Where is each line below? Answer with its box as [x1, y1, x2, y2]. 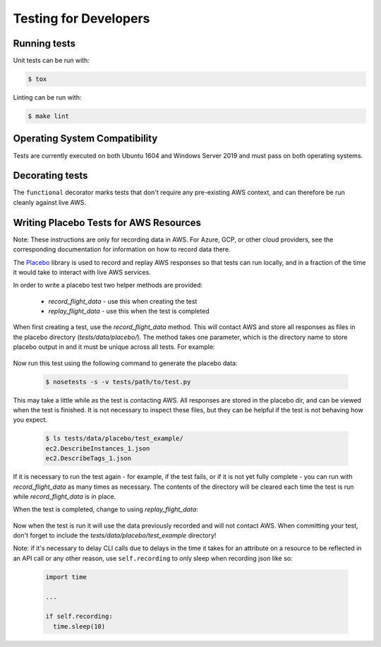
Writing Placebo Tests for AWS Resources [13, 216, 201, 229]
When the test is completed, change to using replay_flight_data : [13, 505, 199, 514]
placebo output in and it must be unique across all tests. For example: [13, 343, 215, 351]
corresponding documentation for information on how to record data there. [13, 245, 231, 254]
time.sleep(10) [53, 622, 106, 630]
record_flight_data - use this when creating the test [48, 297, 198, 305]
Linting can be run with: [13, 93, 82, 102]
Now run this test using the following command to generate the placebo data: [13, 359, 238, 367]
